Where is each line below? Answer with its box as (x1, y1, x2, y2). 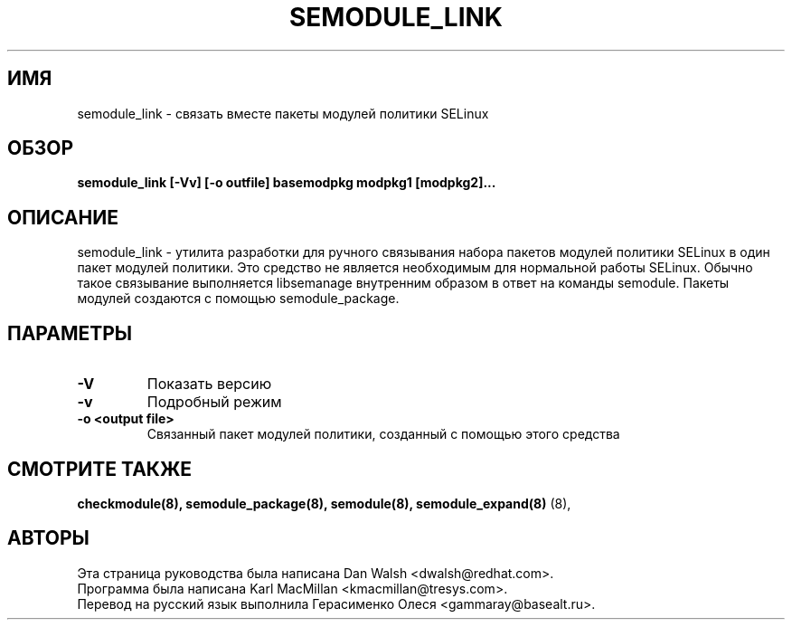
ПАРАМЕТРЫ (7, 321, 133, 345)
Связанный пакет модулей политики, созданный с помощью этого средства (146, 426, 620, 442)
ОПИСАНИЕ (7, 205, 118, 229)
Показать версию (146, 375, 272, 394)
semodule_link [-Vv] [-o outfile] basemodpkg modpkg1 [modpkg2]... (77, 175, 496, 191)
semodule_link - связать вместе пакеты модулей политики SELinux (77, 105, 489, 121)
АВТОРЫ (7, 527, 90, 550)
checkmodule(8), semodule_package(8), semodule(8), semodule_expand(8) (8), (77, 495, 571, 511)
